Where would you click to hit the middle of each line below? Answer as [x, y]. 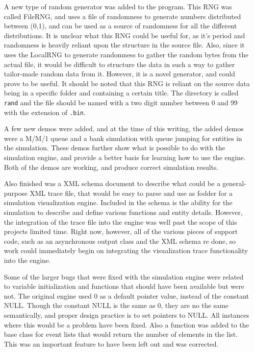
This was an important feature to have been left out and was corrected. [111, 343]
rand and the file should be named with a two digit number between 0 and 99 [121, 102]
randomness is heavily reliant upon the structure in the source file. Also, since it [124, 45]
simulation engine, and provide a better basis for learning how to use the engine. [125, 157]
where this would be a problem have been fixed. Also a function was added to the [127, 324]
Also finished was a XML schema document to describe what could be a [112, 183]
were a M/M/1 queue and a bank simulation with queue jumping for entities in [123, 138]
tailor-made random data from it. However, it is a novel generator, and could [120, 74]
